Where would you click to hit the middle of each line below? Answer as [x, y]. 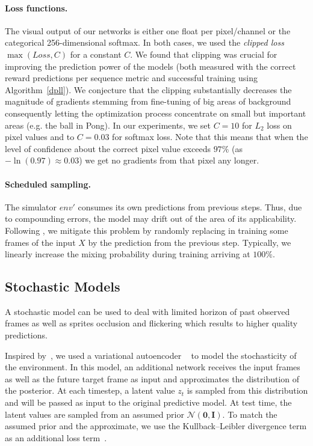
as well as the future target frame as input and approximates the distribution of [152, 378]
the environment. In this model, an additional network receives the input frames [153, 367]
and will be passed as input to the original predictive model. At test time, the [148, 402]
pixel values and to [40, 137]
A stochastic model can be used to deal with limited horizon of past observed [147, 311]
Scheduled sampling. [48, 184]
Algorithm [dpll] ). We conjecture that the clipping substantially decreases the [148, 89]
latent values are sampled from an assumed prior [95, 414]
